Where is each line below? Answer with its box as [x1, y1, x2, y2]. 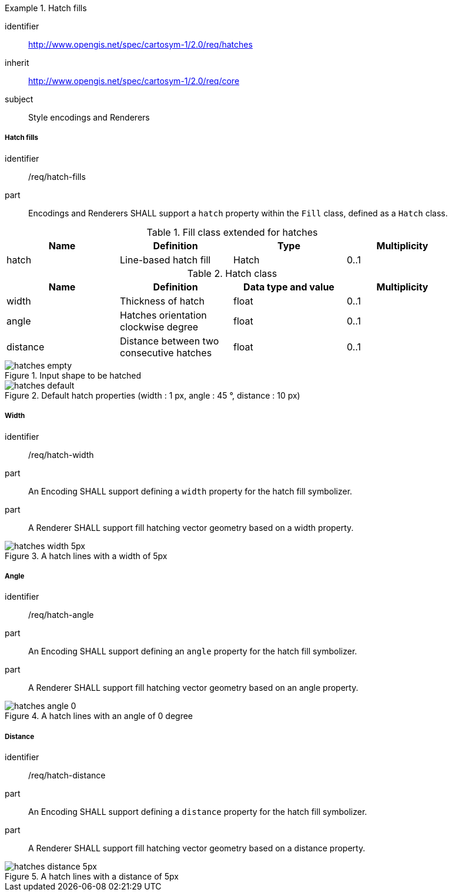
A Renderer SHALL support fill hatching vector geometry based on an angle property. [28, 683, 359, 693]
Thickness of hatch [120, 295, 205, 307]
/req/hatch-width [28, 449, 94, 460]
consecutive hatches [120, 346, 212, 359]
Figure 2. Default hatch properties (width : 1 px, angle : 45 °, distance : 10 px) [5, 390, 300, 400]
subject [5, 94, 34, 104]
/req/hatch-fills [28, 171, 86, 182]
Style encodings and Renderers [28, 112, 150, 122]
